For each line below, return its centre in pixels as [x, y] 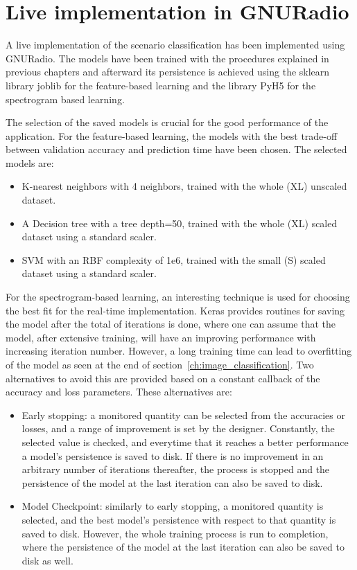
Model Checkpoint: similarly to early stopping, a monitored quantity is [173, 506]
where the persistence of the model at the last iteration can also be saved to [183, 547]
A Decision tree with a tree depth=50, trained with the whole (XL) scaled [180, 223]
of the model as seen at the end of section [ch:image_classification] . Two [160, 364]
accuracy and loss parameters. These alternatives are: [119, 392]
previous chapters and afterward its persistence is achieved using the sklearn [168, 72]
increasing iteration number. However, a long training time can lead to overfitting [179, 351]
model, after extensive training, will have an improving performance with [161, 337]
